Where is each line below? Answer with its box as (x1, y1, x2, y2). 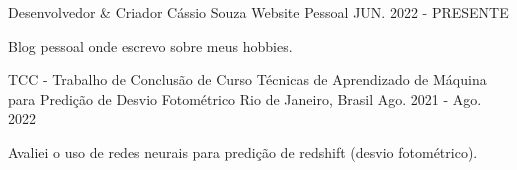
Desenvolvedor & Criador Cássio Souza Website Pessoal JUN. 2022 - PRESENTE (8, 2, 509, 22)
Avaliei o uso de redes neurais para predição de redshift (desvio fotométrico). (8, 141, 478, 162)
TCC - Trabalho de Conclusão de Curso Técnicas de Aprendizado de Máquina (8, 69, 487, 90)
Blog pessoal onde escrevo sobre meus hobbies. (8, 35, 293, 56)
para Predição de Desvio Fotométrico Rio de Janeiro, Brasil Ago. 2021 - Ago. (8, 88, 482, 109)
